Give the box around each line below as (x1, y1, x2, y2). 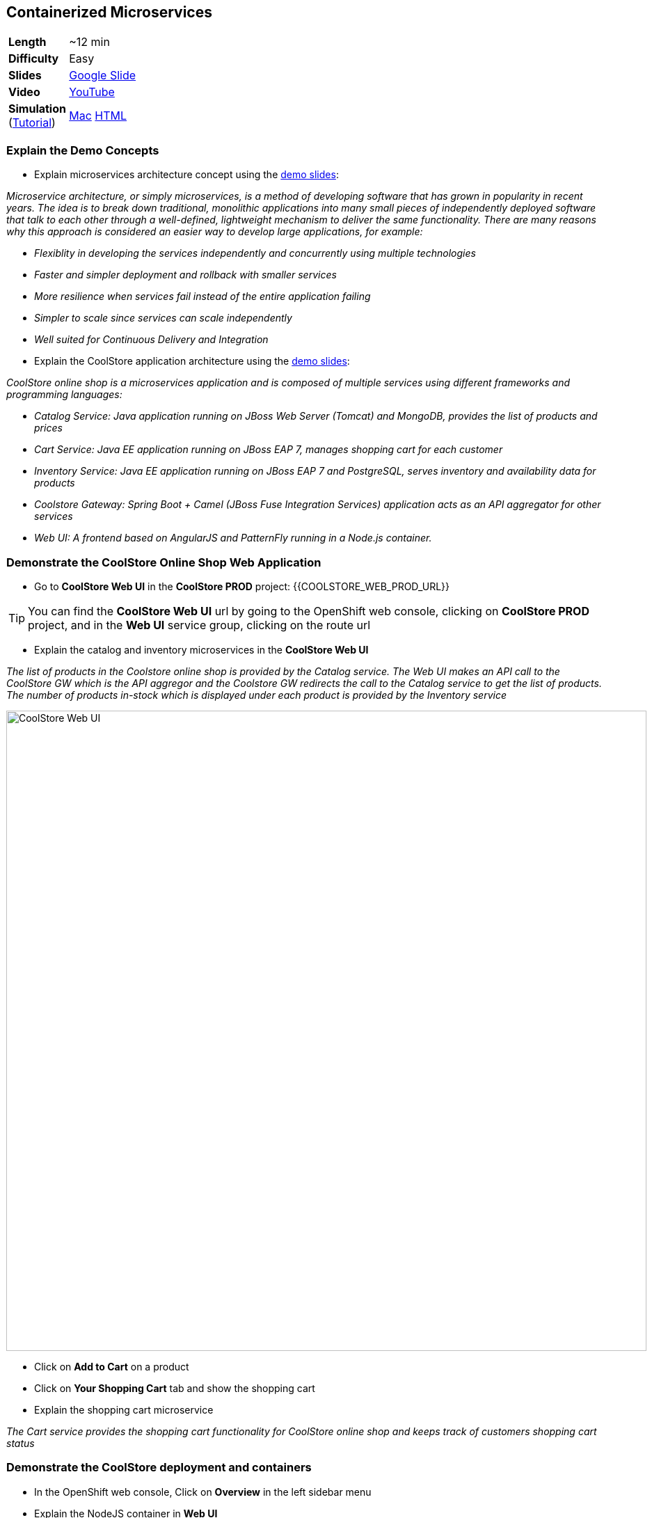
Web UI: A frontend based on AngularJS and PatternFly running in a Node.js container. (34, 532, 432, 544)
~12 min (69, 35, 110, 49)
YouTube (69, 85, 115, 100)
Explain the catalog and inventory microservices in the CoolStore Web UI (34, 643, 369, 656)
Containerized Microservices (6, 3, 212, 21)
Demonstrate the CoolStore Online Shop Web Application (6, 555, 321, 569)
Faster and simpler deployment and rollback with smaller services (34, 269, 337, 281)
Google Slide (69, 68, 136, 83)
